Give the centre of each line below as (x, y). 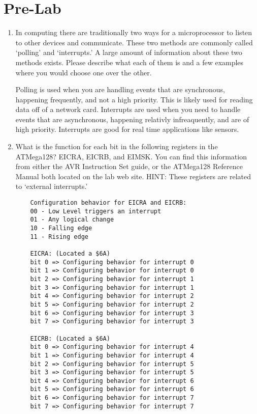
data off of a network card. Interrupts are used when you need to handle (128, 109)
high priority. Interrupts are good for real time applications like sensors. (127, 129)
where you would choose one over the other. (84, 72)
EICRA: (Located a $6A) (70, 253)
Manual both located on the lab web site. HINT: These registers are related (133, 176)
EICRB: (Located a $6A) (70, 338)
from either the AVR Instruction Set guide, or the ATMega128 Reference (129, 166)
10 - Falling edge (61, 228)
